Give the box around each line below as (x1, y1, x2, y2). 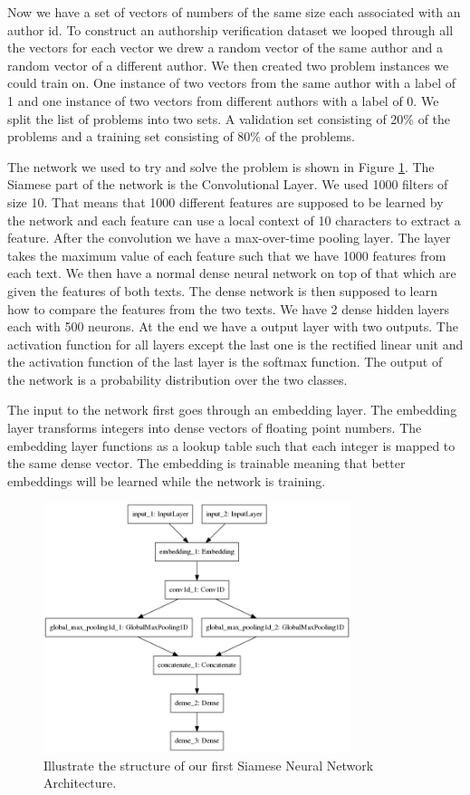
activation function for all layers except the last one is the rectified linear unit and (7, 334, 464, 353)
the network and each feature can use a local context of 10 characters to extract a (7, 210, 461, 229)
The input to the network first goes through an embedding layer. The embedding (7, 400, 457, 419)
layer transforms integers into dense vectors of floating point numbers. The (7, 418, 422, 437)
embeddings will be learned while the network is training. (7, 471, 326, 490)
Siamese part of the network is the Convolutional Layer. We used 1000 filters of (7, 175, 448, 194)
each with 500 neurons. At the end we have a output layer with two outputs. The (7, 317, 458, 336)
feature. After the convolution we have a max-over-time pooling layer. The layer (7, 228, 451, 247)
